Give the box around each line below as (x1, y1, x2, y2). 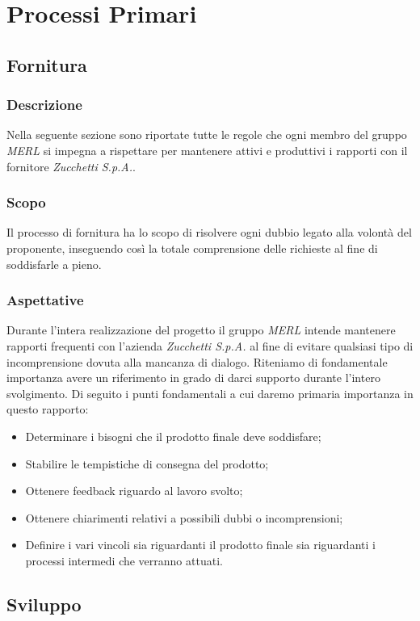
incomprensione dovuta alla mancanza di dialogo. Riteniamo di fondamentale (6, 353, 388, 370)
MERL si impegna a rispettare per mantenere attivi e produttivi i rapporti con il (6, 141, 408, 158)
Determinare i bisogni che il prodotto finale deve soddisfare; (25, 427, 321, 444)
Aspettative (6, 290, 84, 310)
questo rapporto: (6, 401, 89, 417)
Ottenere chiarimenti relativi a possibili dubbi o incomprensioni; (25, 509, 343, 526)
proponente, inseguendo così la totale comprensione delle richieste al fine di (6, 239, 378, 256)
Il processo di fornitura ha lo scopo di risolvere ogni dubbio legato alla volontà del (6, 224, 412, 241)
